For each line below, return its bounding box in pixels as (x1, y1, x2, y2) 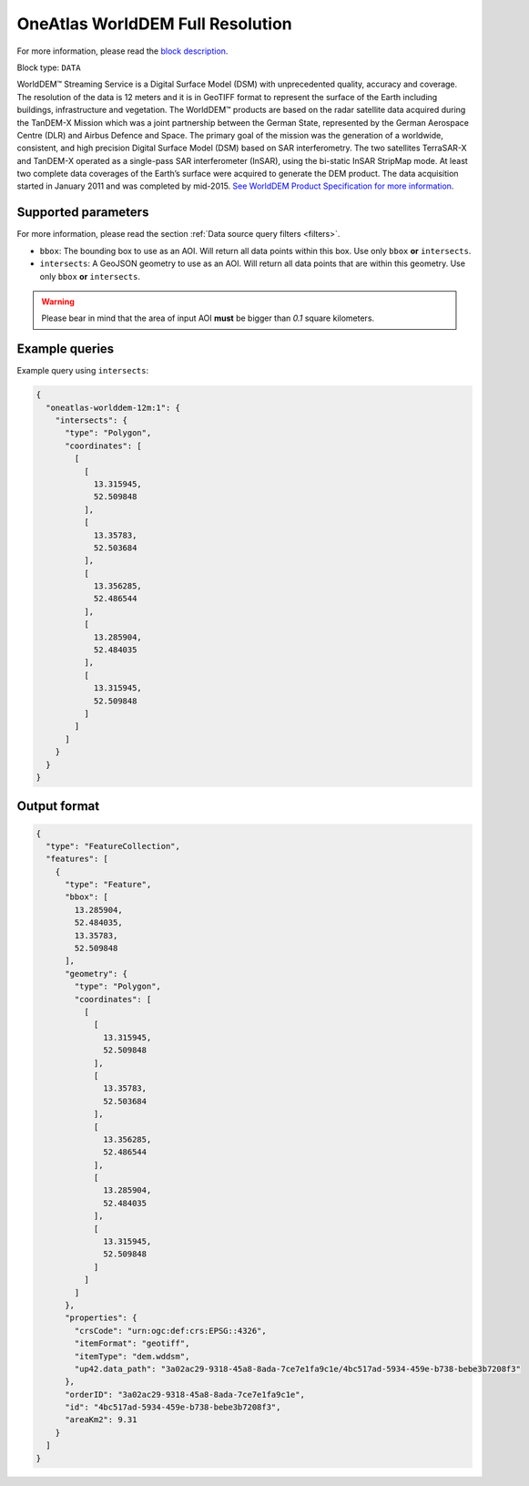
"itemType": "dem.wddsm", (74, 1351, 190, 1361)
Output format (16, 798, 100, 815)
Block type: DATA (16, 62, 81, 73)
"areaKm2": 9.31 (65, 1415, 137, 1425)
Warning (41, 296, 75, 307)
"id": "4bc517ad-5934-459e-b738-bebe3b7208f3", (65, 1402, 281, 1412)
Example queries (16, 342, 115, 357)
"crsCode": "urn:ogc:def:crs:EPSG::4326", (74, 1326, 268, 1336)
